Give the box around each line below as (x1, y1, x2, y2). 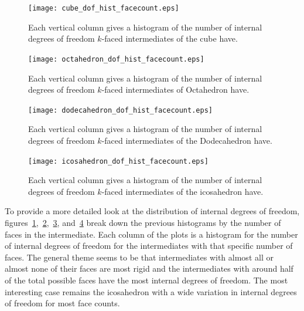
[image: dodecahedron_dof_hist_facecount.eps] (28, 106, 213, 114)
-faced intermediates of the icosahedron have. (101, 185, 264, 197)
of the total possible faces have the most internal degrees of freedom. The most (5, 273, 288, 286)
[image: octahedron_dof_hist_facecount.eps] (28, 55, 204, 63)
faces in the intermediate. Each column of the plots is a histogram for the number (5, 228, 298, 240)
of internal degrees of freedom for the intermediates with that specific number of (5, 239, 293, 252)
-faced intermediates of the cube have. (101, 32, 238, 45)
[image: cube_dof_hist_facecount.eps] (28, 4, 179, 12)
